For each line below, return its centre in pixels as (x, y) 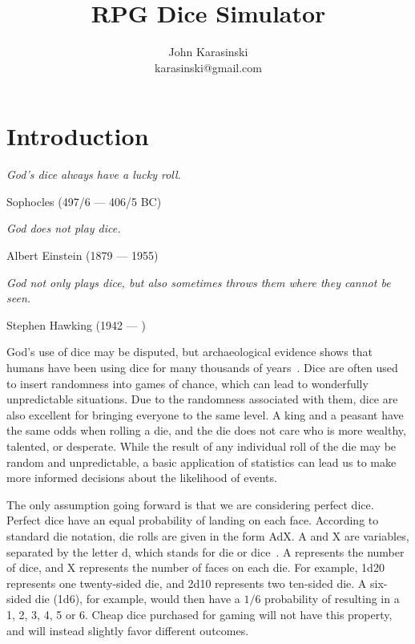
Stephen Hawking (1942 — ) (76, 324)
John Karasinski (208, 52)
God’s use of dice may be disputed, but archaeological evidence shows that (190, 352)
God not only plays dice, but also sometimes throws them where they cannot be (199, 282)
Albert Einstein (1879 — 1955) (83, 255)
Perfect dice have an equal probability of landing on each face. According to (193, 520)
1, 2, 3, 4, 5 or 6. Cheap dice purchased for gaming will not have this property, (199, 614)
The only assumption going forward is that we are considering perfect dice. (190, 504)
